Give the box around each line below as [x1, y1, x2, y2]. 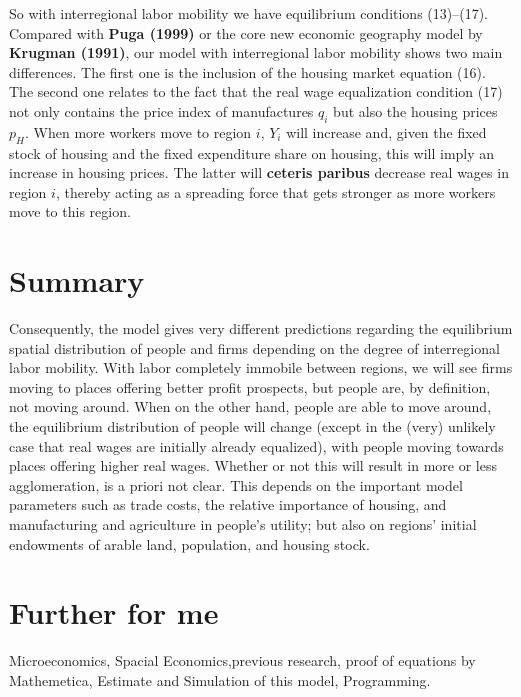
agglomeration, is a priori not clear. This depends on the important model [9, 474, 463, 495]
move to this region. [9, 201, 131, 222]
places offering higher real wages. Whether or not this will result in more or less [9, 455, 498, 476]
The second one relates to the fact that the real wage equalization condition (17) [9, 81, 503, 102]
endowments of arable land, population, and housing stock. [9, 533, 370, 554]
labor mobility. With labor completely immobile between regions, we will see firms [9, 357, 513, 378]
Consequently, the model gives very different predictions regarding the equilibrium [9, 318, 513, 339]
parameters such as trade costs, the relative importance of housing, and [9, 494, 447, 515]
